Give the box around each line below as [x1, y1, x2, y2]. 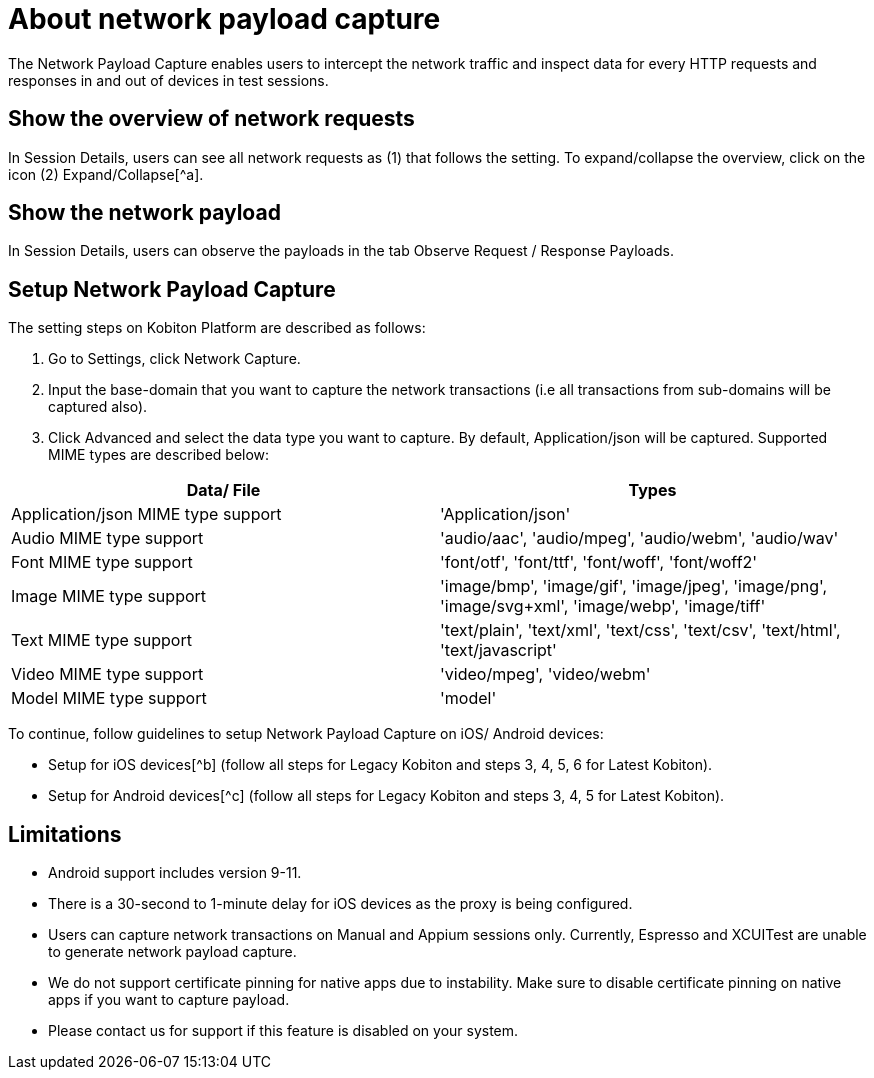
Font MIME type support [11, 552, 193, 573]
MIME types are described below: [48, 446, 270, 464]
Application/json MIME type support [11, 504, 282, 525]
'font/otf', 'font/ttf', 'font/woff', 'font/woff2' [440, 552, 758, 573]
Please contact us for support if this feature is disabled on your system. [48, 1022, 519, 1040]
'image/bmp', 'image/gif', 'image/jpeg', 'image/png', [440, 576, 828, 597]
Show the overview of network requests [8, 106, 415, 132]
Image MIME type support [11, 586, 207, 607]
